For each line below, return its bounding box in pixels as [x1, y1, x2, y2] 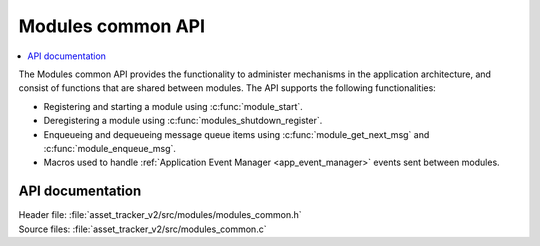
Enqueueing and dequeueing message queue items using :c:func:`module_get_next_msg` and [43, 128, 430, 140]
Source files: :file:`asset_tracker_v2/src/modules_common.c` [18, 223, 267, 235]
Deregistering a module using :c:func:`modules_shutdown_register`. [43, 115, 323, 127]
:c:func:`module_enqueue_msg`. [43, 142, 177, 154]
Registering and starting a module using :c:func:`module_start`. [43, 100, 304, 112]
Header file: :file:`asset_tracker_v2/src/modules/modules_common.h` [18, 209, 302, 221]
